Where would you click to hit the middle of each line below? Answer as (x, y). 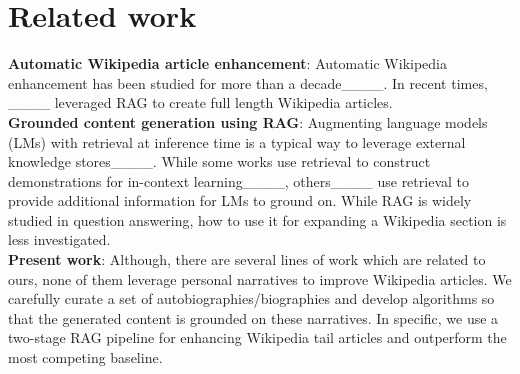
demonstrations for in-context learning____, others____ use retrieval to (238, 180)
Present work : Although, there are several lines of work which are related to (247, 259)
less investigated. (59, 239)
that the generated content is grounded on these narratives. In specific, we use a (253, 317)
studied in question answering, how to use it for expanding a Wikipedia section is (257, 219)
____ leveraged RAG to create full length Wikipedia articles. (200, 102)
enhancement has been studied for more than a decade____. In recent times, (248, 82)
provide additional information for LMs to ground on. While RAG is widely (240, 200)
